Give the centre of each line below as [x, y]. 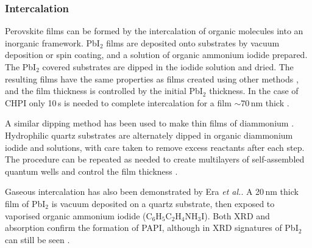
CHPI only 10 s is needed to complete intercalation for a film [118, 102]
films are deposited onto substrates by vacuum [193, 42]
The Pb [19, 67]
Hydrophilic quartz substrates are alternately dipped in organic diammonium [149, 135]
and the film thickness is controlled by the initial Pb [102, 91]
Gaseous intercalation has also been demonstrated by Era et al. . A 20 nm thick [152, 191]
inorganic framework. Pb [51, 42]
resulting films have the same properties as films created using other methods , [152, 78]
